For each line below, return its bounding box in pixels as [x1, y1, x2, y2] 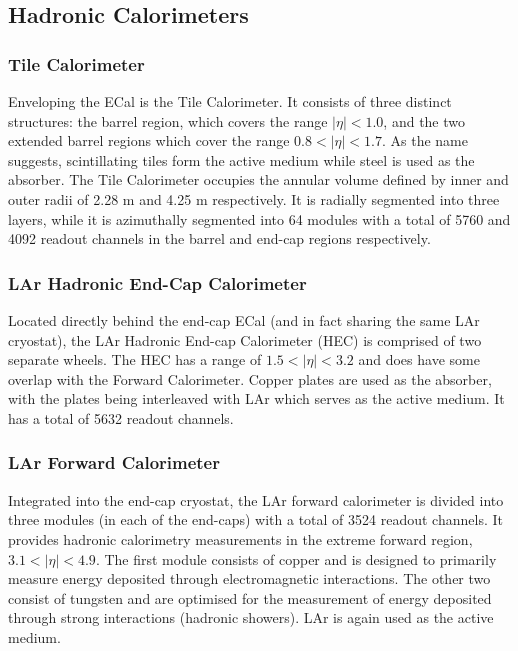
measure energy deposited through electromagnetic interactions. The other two [8, 568, 491, 589]
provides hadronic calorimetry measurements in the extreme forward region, [8, 528, 473, 549]
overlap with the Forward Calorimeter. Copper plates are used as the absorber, [8, 368, 492, 389]
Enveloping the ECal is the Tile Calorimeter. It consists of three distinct [8, 91, 452, 111]
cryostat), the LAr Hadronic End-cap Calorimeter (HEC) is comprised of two [8, 329, 482, 350]
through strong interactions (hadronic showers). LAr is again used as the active [8, 607, 494, 628]
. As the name [381, 130, 468, 151]
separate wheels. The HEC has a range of [8, 349, 262, 370]
